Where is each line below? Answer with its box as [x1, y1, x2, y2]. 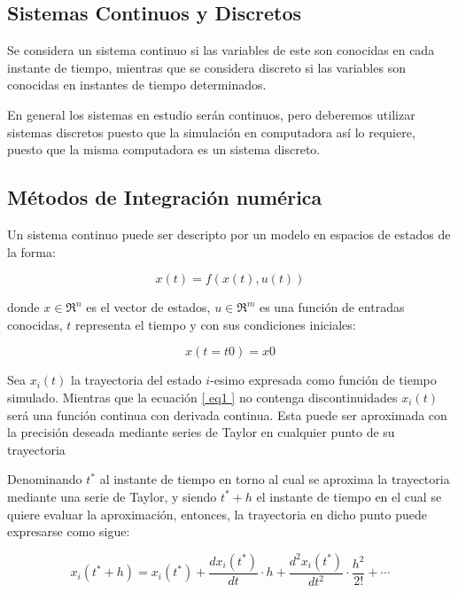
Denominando [7, 470, 82, 488]
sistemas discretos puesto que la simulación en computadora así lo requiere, [7, 122, 415, 141]
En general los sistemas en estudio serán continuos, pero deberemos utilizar [7, 105, 415, 123]
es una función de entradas [259, 298, 405, 316]
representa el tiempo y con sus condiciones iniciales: [75, 315, 356, 333]
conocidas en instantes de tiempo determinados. [7, 75, 267, 94]
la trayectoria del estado [71, 371, 202, 389]
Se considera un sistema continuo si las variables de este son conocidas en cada [7, 41, 435, 59]
